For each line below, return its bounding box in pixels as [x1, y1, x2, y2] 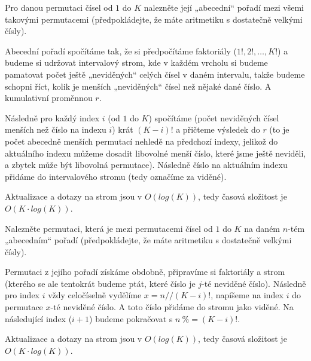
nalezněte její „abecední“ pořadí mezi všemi [144, 1, 304, 13]
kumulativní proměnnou [5, 91, 93, 104]
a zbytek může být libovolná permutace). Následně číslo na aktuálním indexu [5, 158, 288, 171]
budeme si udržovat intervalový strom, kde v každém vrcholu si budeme [5, 56, 268, 69]
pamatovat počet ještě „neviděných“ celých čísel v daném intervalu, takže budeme [5, 68, 305, 80]
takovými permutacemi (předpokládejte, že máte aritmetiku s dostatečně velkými [5, 13, 303, 25]
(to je [269, 123, 289, 136]
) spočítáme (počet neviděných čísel [148, 111, 279, 124]
